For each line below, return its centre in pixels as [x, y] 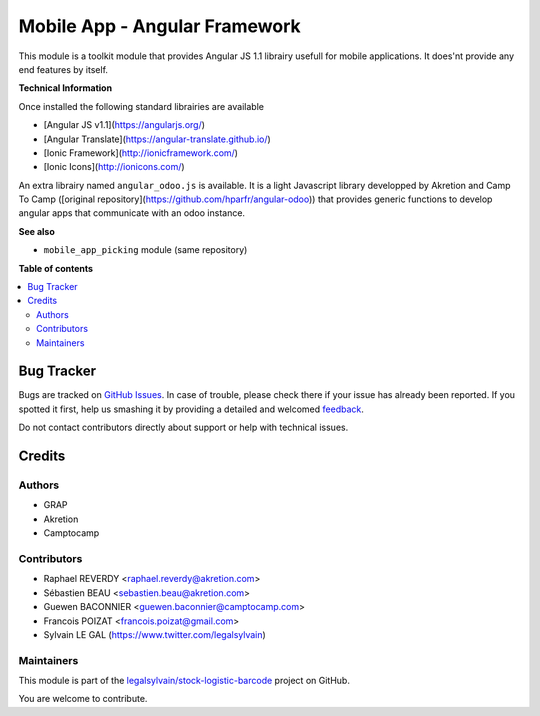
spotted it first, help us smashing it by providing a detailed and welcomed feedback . [191, 409]
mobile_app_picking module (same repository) [145, 250]
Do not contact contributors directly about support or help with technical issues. [183, 427]
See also [36, 231]
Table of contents [56, 268]
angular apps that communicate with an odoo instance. [131, 213]
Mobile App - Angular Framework [159, 26]
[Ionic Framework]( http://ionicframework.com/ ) [141, 152]
